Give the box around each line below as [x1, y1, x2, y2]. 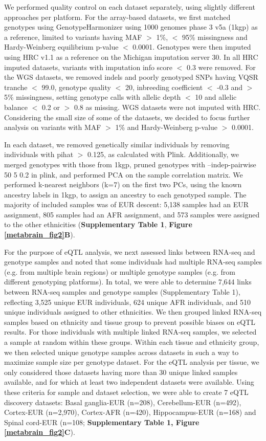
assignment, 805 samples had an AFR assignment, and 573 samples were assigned [4, 209, 260, 219]
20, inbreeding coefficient [125, 81, 203, 92]
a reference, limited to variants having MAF [4, 31, 142, 42]
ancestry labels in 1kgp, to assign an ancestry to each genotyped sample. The [4, 189, 247, 200]
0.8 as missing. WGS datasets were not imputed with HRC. [74, 101, 261, 112]
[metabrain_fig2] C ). [4, 427, 75, 437]
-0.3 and [217, 81, 242, 92]
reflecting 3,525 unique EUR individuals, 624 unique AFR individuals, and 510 [4, 296, 251, 307]
